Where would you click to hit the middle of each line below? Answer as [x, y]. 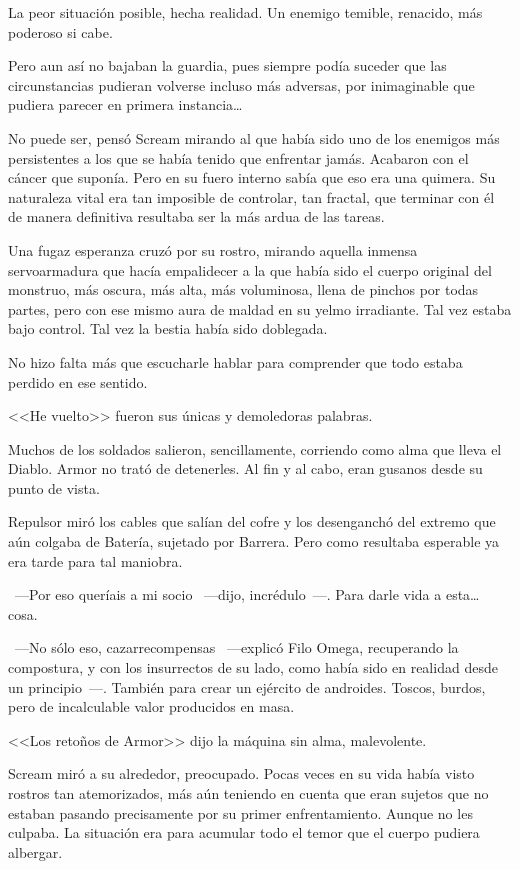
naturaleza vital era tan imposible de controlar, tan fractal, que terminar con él [251, 196]
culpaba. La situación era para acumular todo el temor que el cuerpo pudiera [244, 832]
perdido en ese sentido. [78, 381]
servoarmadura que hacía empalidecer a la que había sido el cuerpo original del [250, 269]
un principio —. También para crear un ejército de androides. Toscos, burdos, [247, 686]
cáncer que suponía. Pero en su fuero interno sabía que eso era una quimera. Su [252, 177]
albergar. [35, 851]
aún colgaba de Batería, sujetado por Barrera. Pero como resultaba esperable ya [254, 541]
